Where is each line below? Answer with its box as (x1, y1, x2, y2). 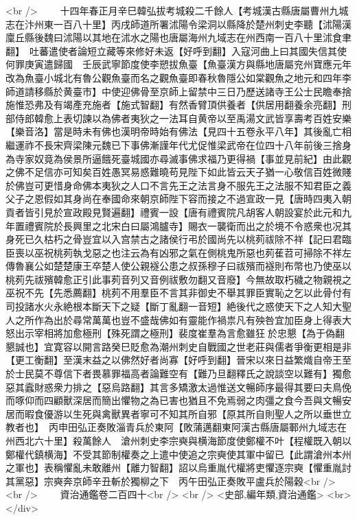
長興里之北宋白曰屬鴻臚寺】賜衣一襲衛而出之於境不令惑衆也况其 (62, 218, 352, 233)
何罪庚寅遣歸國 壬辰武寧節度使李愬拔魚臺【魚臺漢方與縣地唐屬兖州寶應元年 (5, 57, 352, 71)
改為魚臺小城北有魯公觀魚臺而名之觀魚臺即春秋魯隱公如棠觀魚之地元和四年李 (5, 70, 352, 84)
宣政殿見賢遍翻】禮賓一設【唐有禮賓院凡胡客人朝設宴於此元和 (62, 204, 342, 219)
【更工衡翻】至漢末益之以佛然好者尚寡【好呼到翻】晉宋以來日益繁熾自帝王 (5, 353, 342, 367)
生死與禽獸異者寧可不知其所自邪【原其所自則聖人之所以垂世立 (72, 406, 352, 421)
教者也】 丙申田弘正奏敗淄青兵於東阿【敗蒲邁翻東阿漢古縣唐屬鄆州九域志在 (5, 420, 347, 434)
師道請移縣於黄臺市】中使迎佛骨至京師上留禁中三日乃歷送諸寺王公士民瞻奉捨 (5, 84, 352, 98)
